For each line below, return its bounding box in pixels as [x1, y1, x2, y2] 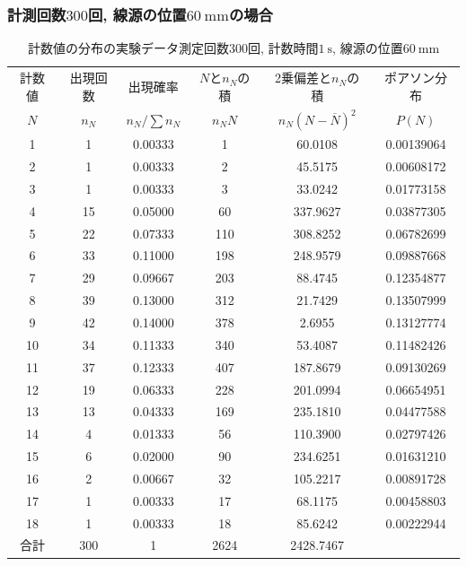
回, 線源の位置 [87, 3, 187, 25]
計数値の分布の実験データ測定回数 [27, 39, 229, 57]
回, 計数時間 [247, 39, 319, 57]
